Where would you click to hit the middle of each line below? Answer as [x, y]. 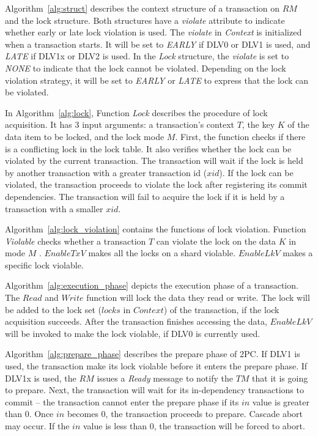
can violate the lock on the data [216, 241]
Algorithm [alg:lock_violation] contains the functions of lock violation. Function [156, 229]
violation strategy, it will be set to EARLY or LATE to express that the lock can [157, 80]
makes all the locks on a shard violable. [162, 253]
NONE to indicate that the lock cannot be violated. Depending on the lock [146, 68]
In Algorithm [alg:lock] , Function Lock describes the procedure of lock [136, 112]
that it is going [280, 378]
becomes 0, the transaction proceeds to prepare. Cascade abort [185, 414]
